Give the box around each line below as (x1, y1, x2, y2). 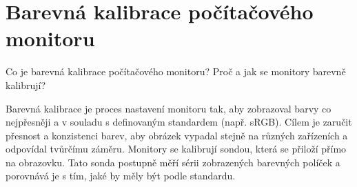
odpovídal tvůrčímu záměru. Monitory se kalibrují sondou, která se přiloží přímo (6, 141, 347, 156)
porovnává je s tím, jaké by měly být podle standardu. (6, 168, 236, 183)
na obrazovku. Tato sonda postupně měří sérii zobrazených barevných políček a (6, 155, 340, 169)
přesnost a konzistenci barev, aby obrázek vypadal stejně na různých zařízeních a (6, 128, 348, 142)
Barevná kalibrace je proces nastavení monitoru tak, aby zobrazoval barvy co (6, 101, 331, 115)
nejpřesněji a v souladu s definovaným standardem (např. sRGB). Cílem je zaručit (6, 115, 352, 129)
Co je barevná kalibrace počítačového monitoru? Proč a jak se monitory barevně (6, 64, 346, 79)
